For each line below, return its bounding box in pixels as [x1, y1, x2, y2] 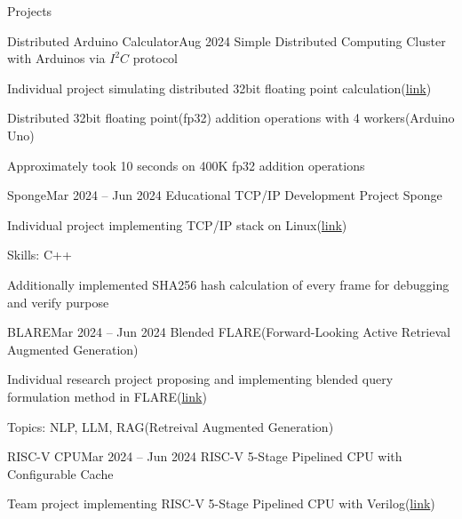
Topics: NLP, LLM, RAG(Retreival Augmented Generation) [7, 417, 334, 435]
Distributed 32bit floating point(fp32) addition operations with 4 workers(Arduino [7, 108, 455, 127]
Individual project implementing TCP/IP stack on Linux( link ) [7, 215, 347, 234]
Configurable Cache [7, 464, 114, 483]
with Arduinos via [7, 49, 106, 68]
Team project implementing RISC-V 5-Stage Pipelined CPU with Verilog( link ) [7, 494, 435, 513]
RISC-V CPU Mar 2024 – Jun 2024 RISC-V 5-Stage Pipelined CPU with [7, 447, 402, 466]
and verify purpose [7, 292, 109, 311]
